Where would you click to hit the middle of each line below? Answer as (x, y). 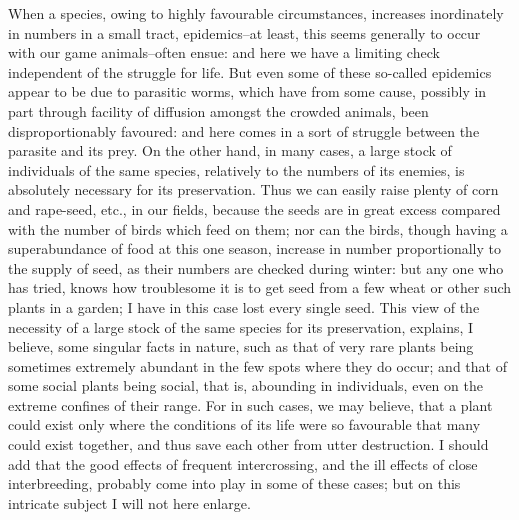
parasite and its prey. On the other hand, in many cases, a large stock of (230, 150)
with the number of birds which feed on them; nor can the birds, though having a (258, 228)
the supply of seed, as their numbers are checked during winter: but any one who (256, 267)
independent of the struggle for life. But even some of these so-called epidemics (250, 71)
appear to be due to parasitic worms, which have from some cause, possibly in (247, 91)
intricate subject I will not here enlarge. (129, 502)
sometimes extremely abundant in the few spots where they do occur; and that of (257, 365)
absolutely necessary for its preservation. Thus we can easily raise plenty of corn (253, 189)
